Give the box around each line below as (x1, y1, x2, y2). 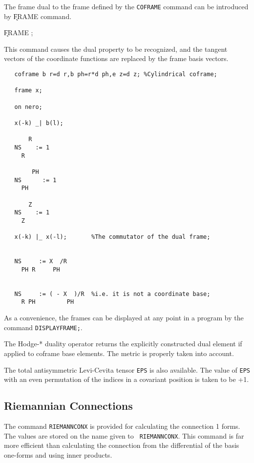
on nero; (14, 103, 42, 110)
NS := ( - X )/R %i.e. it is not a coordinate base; (14, 290, 211, 297)
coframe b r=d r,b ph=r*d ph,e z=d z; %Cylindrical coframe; (14, 71, 217, 78)
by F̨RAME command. (4, 11, 72, 21)
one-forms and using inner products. (4, 449, 112, 460)
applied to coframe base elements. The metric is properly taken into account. (4, 348, 234, 358)
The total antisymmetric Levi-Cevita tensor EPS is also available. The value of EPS (4, 364, 250, 375)
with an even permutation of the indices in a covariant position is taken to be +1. (4, 374, 249, 384)
